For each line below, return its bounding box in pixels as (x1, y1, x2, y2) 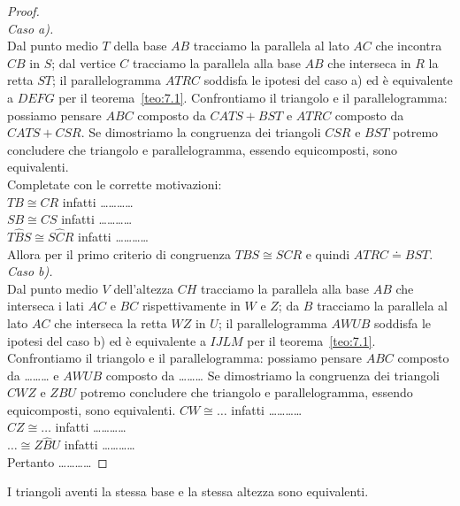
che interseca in (327, 53, 411, 72)
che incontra (375, 36, 442, 55)
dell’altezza (113, 279, 174, 297)
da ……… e (7, 365, 59, 384)
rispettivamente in (142, 296, 241, 315)
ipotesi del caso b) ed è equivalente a (7, 331, 206, 349)
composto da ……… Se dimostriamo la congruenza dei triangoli (105, 365, 440, 384)
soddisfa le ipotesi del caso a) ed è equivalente (203, 71, 453, 89)
